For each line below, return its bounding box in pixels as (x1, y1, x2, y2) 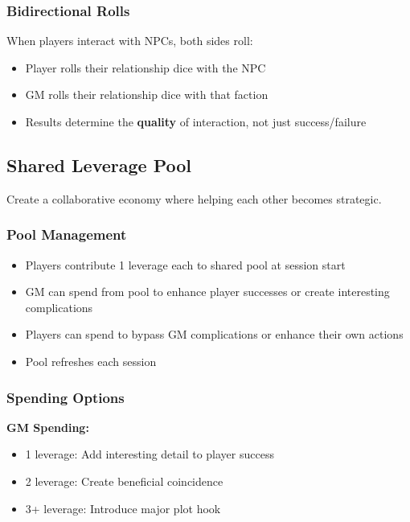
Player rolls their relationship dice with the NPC (25, 59, 266, 76)
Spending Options (6, 387, 125, 407)
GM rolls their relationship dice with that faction (25, 86, 269, 103)
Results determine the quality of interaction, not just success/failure (25, 113, 367, 129)
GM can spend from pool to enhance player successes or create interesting (25, 283, 390, 300)
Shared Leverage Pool (6, 152, 192, 177)
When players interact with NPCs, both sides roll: (6, 32, 253, 49)
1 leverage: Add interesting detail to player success (25, 446, 274, 462)
